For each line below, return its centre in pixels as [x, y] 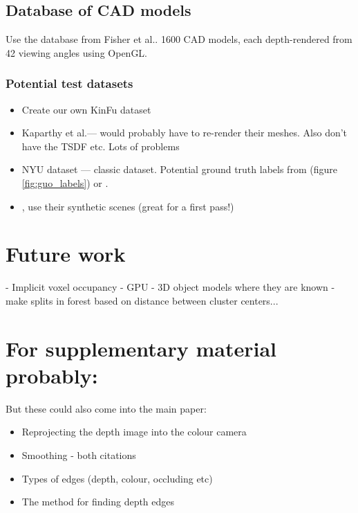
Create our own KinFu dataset [86, 109]
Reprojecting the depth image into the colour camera [134, 432]
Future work [66, 254]
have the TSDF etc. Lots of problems [101, 146]
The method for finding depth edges [98, 502]
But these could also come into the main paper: [106, 408]
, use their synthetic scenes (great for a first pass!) [128, 206]
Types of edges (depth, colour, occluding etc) [117, 478]
